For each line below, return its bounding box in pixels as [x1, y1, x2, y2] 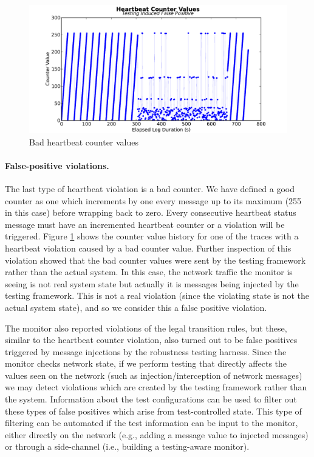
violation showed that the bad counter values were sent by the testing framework [5, 253, 306, 266]
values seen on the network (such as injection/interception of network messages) [5, 369, 302, 381]
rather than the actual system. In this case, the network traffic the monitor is [5, 265, 293, 278]
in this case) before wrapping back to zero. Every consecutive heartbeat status [5, 206, 296, 219]
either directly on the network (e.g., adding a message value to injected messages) [5, 428, 309, 441]
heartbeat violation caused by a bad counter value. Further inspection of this [5, 241, 292, 254]
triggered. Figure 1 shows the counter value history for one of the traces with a [5, 230, 299, 242]
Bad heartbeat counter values [29, 135, 139, 148]
